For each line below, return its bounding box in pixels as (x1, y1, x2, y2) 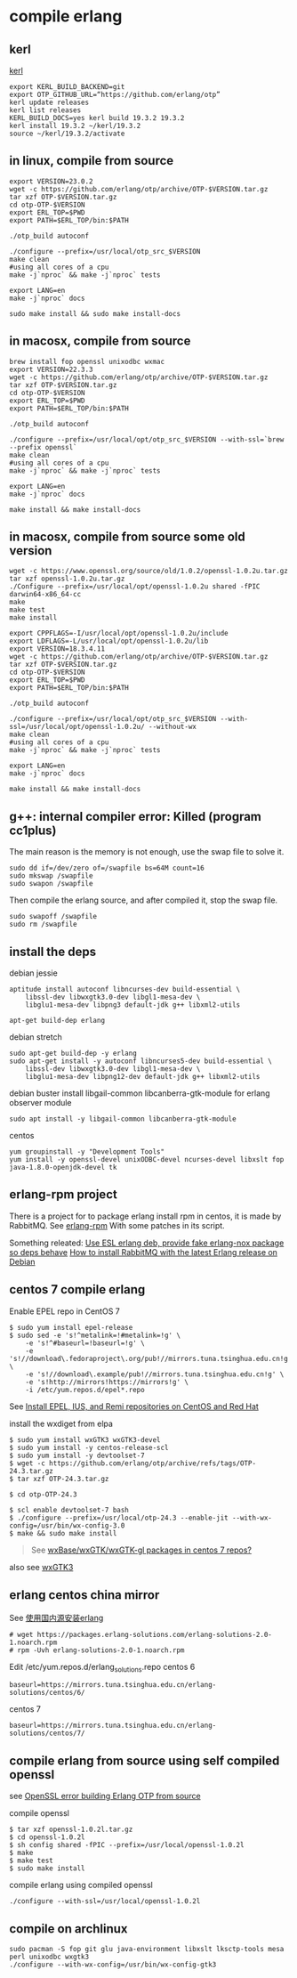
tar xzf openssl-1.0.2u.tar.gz (9, 574, 125, 584)
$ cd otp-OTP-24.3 (9, 1489, 77, 1499)
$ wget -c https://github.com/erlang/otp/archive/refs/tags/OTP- (9, 1458, 256, 1468)
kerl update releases (9, 98, 90, 107)
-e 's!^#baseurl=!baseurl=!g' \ (25, 1338, 145, 1348)
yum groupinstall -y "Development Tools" (9, 1147, 165, 1156)
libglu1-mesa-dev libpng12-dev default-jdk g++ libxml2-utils (25, 1073, 261, 1082)
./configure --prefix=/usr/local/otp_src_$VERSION (9, 247, 201, 255)
